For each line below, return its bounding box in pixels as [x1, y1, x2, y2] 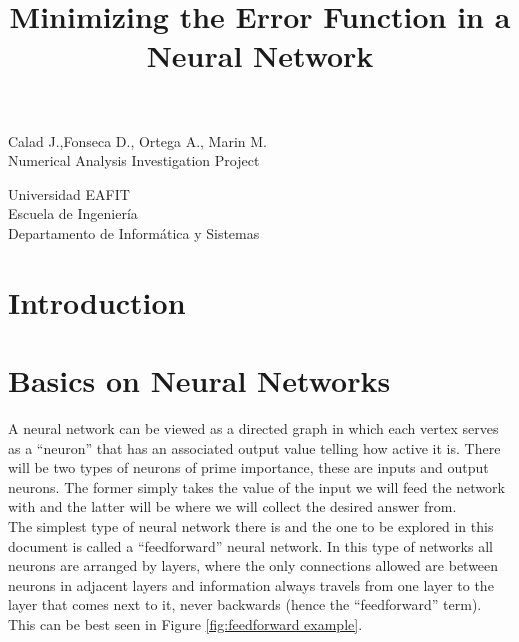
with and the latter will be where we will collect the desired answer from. [8, 496, 457, 517]
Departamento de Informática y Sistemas [8, 222, 260, 243]
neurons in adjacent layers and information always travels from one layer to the [8, 574, 494, 595]
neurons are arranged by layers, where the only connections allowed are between [8, 555, 499, 576]
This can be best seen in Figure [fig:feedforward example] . [8, 613, 363, 634]
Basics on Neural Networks [8, 360, 391, 401]
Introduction [8, 281, 186, 322]
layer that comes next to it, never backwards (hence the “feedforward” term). [8, 594, 482, 615]
